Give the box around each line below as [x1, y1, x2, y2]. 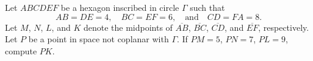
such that [190, 1, 225, 13]
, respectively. [258, 21, 309, 33]
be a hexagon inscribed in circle [60, 1, 179, 13]
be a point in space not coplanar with [28, 33, 169, 45]
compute [5, 44, 37, 57]
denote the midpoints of [83, 21, 173, 33]
